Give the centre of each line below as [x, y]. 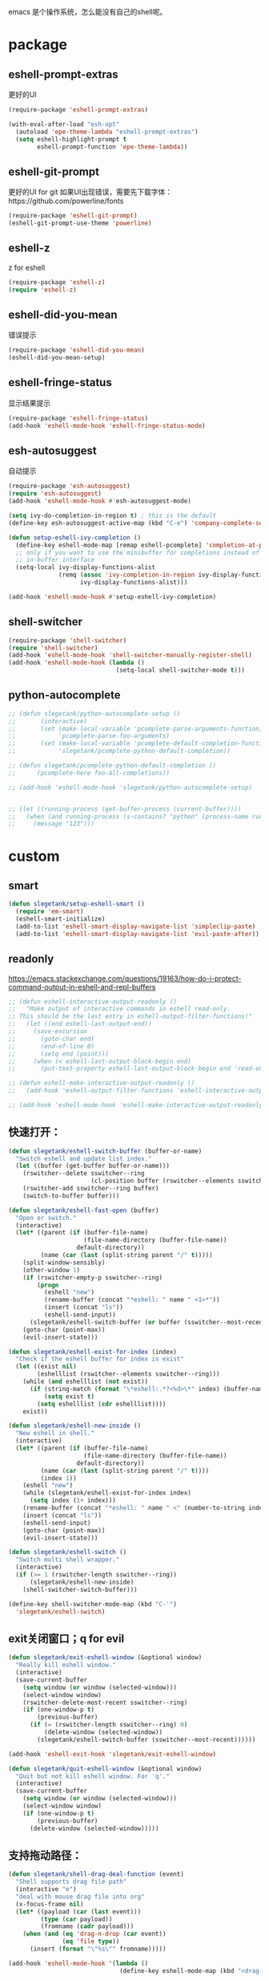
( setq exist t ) [69, 1396]
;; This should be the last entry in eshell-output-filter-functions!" [130, 1017]
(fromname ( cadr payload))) [87, 1926]
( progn [48, 1285]
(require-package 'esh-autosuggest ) [69, 486]
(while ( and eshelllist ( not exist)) [86, 1382]
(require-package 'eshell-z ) [57, 282]
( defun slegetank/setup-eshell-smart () [77, 904]
